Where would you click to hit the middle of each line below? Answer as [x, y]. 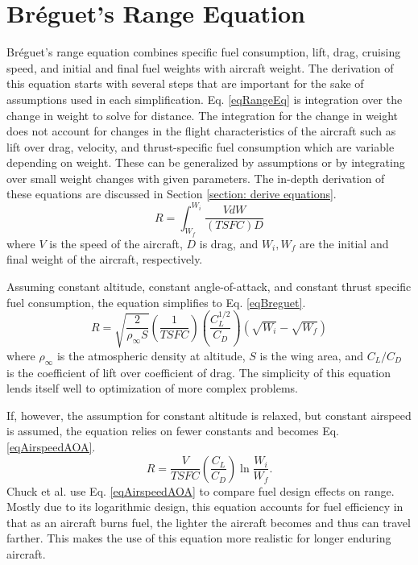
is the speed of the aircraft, [116, 243]
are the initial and [344, 243]
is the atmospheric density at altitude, [151, 355]
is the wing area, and [311, 355]
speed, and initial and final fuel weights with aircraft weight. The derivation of [200, 67]
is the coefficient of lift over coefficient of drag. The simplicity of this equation [199, 372]
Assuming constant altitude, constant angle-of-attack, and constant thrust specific [209, 286]
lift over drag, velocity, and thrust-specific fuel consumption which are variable [201, 146]
